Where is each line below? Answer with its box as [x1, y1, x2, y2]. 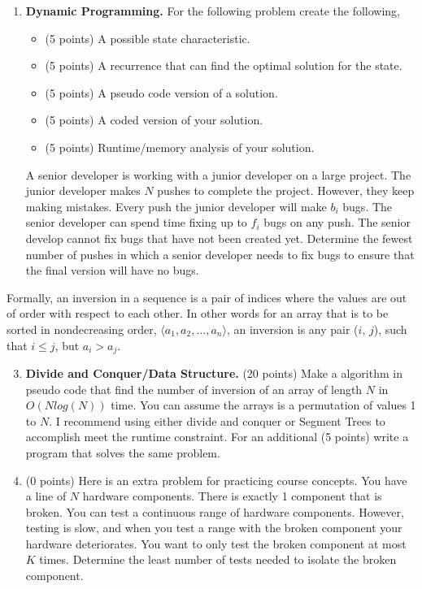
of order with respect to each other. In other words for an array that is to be [7, 305, 389, 322]
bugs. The [342, 197, 393, 214]
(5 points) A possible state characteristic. [45, 29, 250, 46]
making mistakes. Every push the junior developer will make [25, 197, 327, 214]
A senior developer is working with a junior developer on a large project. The [25, 166, 411, 183]
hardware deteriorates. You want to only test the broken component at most [25, 535, 407, 552]
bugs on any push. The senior [263, 214, 411, 231]
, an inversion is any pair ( [226, 320, 359, 337]
